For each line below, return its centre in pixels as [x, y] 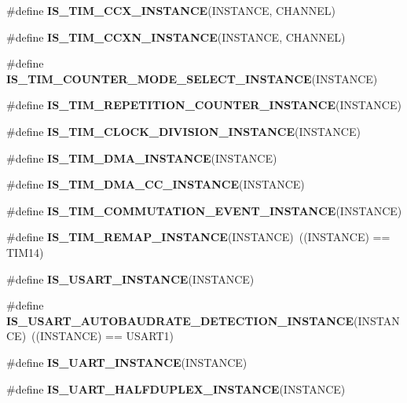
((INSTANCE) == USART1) [103, 336]
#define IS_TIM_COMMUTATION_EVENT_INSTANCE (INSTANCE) [204, 210]
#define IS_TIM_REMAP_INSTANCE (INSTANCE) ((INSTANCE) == [198, 237]
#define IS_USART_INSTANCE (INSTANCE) [130, 278]
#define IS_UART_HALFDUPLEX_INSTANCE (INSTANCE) [176, 388]
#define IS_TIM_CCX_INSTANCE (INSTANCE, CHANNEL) [171, 10]
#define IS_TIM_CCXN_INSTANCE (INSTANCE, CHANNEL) [176, 37]
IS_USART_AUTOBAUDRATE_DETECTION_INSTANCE [180, 320]
